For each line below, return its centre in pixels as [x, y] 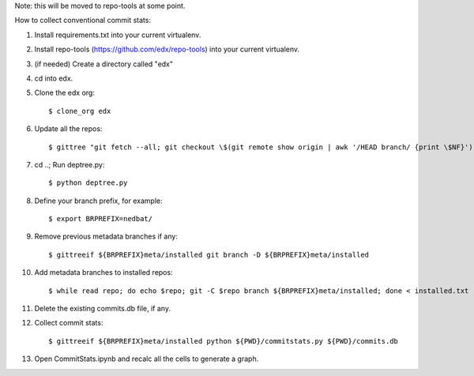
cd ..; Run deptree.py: [70, 164]
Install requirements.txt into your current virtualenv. [118, 35]
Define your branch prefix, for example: [98, 201]
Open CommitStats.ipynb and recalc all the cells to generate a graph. [147, 359]
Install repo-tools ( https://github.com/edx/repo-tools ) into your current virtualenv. [167, 49]
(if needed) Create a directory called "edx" [104, 64]
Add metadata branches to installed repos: [103, 273]
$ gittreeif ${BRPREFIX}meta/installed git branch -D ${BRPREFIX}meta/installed [209, 254]
